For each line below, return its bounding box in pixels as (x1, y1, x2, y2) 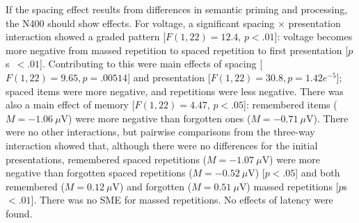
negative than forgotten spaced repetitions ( (6, 165, 193, 180)
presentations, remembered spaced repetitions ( (6, 151, 207, 166)
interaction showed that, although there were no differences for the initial (6, 138, 318, 152)
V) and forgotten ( (112, 179, 192, 193)
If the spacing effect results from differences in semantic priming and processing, (6, 2, 348, 16)
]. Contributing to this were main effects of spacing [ (40, 56, 263, 71)
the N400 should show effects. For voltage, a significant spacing (6, 15, 275, 30)
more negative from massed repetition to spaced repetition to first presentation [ (6, 42, 349, 57)
